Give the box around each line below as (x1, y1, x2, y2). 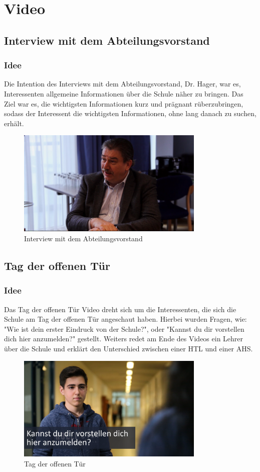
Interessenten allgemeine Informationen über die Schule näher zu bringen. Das (4, 88, 243, 99)
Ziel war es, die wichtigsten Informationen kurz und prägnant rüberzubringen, (4, 98, 243, 109)
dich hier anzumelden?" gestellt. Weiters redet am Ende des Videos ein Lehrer (4, 333, 243, 344)
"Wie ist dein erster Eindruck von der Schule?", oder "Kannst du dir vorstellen (4, 323, 244, 334)
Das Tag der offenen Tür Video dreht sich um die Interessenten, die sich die (4, 304, 236, 314)
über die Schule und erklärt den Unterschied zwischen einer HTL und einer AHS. (4, 343, 253, 354)
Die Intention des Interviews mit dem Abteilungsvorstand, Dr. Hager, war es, (4, 78, 241, 89)
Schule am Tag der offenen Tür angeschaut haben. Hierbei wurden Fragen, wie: (4, 314, 247, 324)
